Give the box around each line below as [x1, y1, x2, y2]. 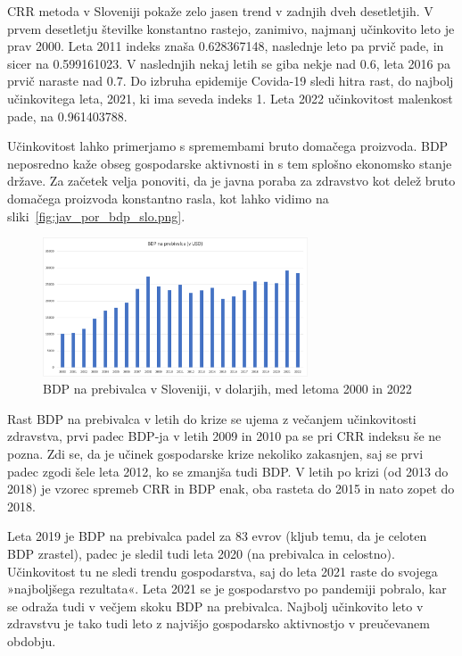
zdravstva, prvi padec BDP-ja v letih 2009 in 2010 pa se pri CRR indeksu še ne [7, 427, 441, 445]
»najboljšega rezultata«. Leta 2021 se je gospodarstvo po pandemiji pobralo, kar [7, 579, 447, 598]
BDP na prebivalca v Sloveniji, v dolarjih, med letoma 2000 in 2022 [43, 379, 412, 398]
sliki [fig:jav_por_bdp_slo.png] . [7, 206, 186, 225]
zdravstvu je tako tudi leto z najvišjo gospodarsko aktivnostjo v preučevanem [7, 614, 430, 633]
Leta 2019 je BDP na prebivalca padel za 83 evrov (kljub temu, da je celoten [7, 527, 427, 545]
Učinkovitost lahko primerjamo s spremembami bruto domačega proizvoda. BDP [7, 137, 449, 155]
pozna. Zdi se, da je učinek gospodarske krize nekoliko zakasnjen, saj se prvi [7, 444, 424, 462]
